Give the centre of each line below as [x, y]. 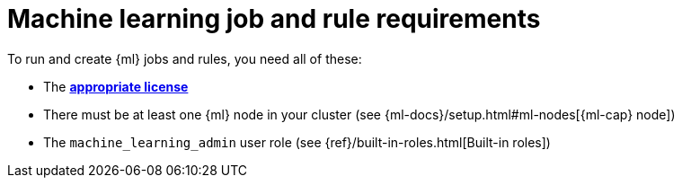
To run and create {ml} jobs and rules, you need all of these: [185, 58]
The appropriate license [116, 86]
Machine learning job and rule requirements [274, 19]
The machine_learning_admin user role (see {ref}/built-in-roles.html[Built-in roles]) [297, 142]
